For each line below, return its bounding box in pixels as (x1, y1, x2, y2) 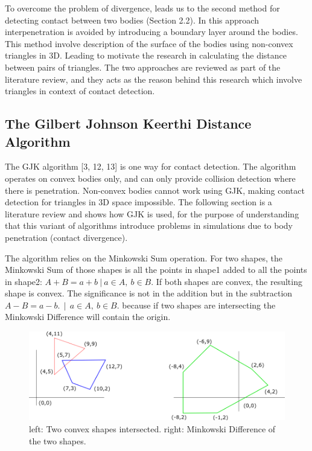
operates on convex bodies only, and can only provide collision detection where (5, 171, 296, 184)
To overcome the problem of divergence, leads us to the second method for (5, 2, 280, 14)
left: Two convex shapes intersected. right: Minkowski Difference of (29, 423, 276, 435)
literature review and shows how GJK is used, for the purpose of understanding (5, 207, 299, 220)
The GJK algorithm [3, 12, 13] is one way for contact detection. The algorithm (5, 160, 296, 173)
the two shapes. (29, 434, 86, 447)
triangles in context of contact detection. (5, 85, 155, 97)
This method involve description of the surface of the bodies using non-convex (5, 37, 293, 50)
